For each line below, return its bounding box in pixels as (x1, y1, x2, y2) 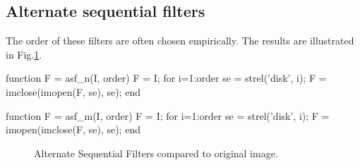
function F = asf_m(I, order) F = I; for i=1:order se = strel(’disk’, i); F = (6, 108, 330, 123)
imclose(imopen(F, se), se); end (6, 84, 140, 99)
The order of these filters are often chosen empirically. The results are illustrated (6, 33, 354, 48)
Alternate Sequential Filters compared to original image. (34, 145, 278, 160)
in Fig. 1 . (6, 47, 42, 61)
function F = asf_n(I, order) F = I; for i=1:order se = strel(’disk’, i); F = (6, 71, 327, 85)
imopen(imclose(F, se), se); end (6, 122, 140, 137)
